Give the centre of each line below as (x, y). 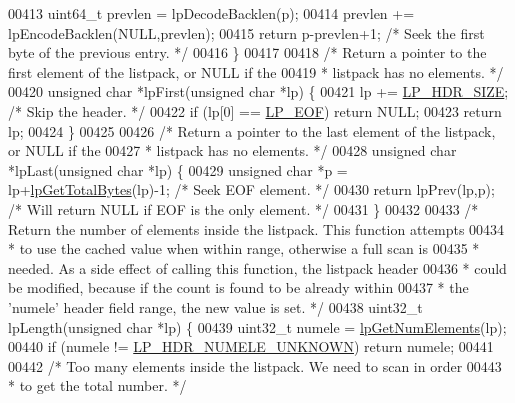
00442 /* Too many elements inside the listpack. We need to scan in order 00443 (255, 365)
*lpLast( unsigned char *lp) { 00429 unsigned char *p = (178, 169)
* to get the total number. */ (97, 385)
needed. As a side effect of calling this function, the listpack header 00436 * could (257, 267)
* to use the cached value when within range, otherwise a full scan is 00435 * (244, 248)
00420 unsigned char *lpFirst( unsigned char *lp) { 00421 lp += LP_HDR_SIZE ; (258, 91)
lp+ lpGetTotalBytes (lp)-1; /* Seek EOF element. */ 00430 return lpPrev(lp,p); (251, 189)
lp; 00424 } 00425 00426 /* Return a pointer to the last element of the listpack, (252, 130)
